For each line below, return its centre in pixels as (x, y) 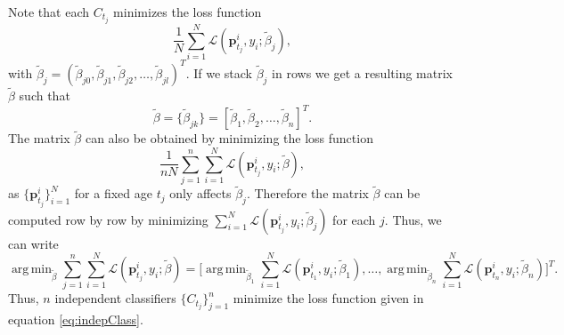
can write (33, 243)
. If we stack (219, 72)
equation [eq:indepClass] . (76, 319)
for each (354, 219)
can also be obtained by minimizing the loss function (229, 138)
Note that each (49, 12)
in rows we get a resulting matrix (362, 72)
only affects (200, 193)
